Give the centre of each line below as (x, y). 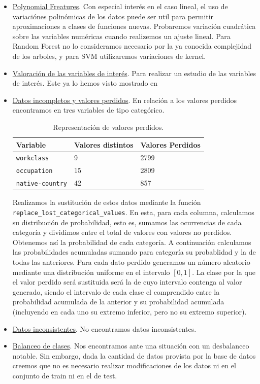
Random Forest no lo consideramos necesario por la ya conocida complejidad (132, 46)
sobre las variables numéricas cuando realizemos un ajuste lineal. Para (121, 36)
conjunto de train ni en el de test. (65, 375)
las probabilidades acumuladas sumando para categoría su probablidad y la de (134, 252)
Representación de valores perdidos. (108, 127)
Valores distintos (104, 144)
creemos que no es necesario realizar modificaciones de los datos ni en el (124, 365)
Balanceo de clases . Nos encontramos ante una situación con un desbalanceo (131, 346)
